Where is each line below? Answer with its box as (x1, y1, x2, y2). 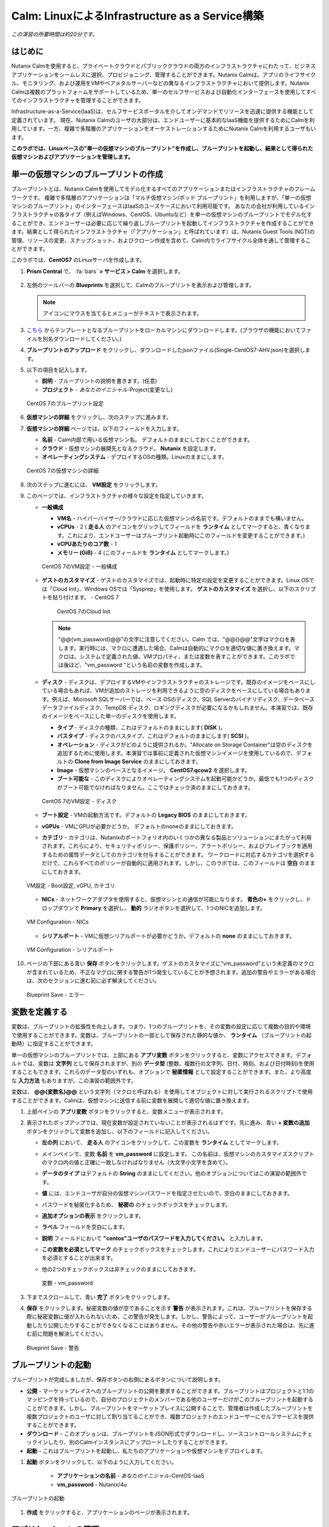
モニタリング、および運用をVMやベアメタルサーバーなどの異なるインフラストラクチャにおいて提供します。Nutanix (21, 79, 310, 87)
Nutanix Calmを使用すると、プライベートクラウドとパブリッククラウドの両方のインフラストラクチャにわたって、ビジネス (11, 62, 316, 70)
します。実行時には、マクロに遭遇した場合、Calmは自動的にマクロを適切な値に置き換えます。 (58, 644, 294, 652)
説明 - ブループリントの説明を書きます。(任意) (41, 377, 158, 385)
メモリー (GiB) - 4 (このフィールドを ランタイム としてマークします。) (57, 548, 230, 556)
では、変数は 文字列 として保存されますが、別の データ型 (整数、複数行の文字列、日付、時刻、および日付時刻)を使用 (21, 1060, 315, 1067)
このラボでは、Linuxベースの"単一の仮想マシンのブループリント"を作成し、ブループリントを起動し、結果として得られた (11, 144, 313, 152)
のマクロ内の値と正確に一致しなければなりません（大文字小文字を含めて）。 (41, 1158, 232, 1166)
